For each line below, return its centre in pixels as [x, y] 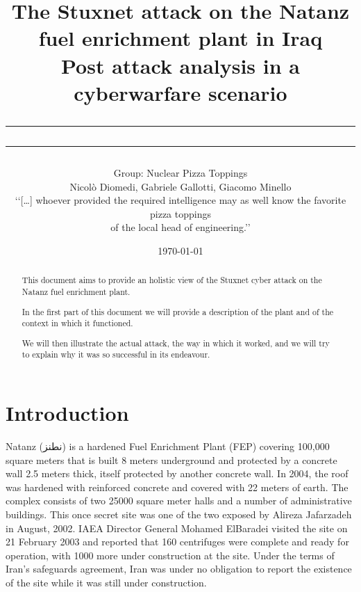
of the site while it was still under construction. [106, 582]
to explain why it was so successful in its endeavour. [116, 354]
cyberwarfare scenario [180, 92]
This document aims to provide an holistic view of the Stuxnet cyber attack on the [172, 280]
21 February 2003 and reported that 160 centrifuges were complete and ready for [177, 542]
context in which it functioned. [77, 323]
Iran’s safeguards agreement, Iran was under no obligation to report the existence [179, 569]
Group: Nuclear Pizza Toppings [180, 172]
